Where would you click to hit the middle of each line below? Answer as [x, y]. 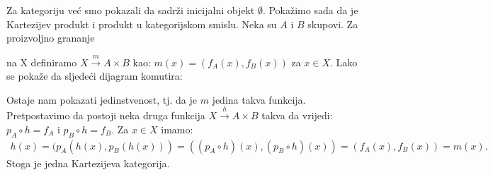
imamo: [177, 129]
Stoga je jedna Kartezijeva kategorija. [88, 163]
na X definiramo [42, 62]
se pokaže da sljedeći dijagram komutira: [95, 76]
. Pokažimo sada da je [310, 10]
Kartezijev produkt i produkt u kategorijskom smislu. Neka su [142, 24]
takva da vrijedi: [297, 115]
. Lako [344, 62]
